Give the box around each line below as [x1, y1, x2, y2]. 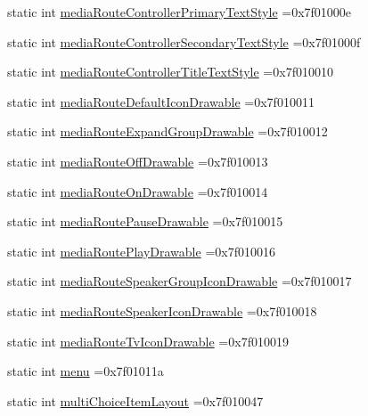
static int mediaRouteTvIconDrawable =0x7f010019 [7, 331, 289, 350]
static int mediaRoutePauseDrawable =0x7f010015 [7, 212, 283, 231]
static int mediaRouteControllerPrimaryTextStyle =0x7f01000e [7, 3, 352, 20]
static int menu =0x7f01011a [7, 362, 164, 380]
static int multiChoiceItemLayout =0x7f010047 [7, 391, 264, 410]
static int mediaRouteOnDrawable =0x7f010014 [7, 182, 268, 200]
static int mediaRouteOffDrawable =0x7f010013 [7, 151, 268, 170]
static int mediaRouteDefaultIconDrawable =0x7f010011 [7, 92, 315, 110]
